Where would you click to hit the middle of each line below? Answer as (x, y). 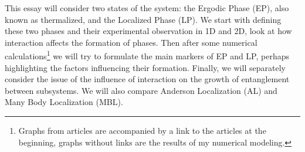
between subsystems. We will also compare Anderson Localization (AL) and (141, 90)
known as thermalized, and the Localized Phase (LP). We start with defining (143, 19)
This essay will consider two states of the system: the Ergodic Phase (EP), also (147, 8)
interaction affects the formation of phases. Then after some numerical (131, 42)
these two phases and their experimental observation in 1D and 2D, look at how (148, 31)
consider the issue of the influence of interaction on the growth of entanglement (147, 79)
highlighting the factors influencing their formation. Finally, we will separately (145, 67)
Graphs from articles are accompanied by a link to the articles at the (142, 130)
